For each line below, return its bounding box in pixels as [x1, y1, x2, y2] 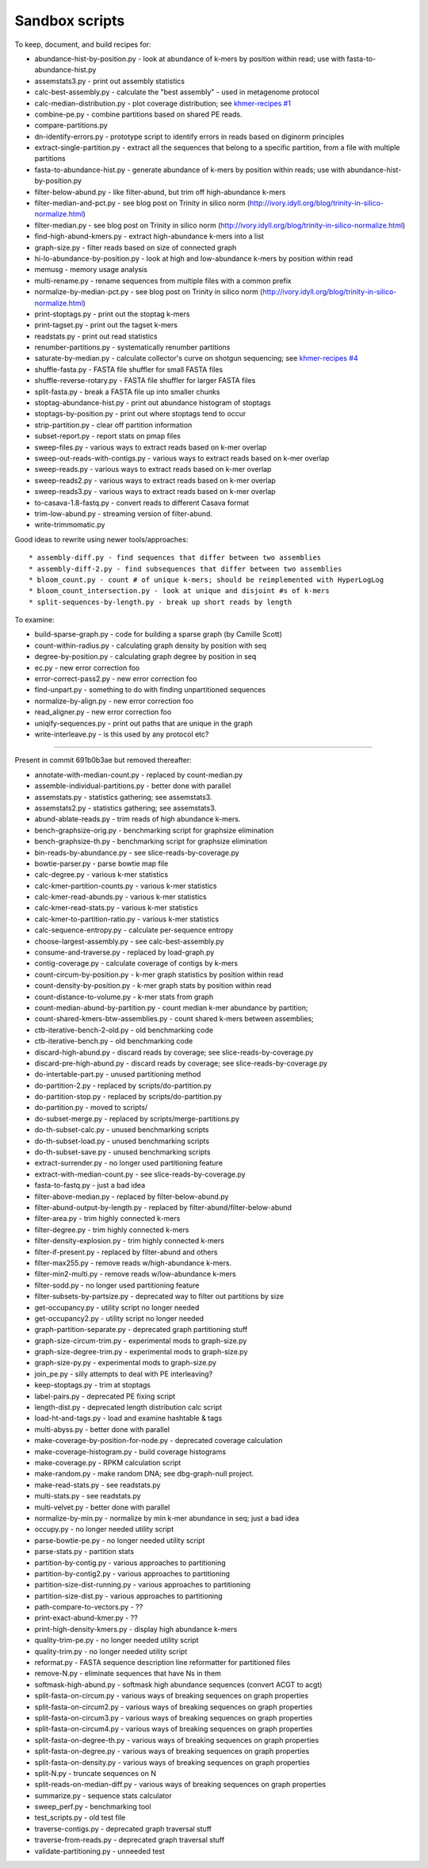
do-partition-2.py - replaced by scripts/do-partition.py [34, 1081, 212, 1090]
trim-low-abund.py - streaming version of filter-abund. [34, 508, 213, 519]
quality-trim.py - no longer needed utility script [34, 1646, 188, 1656]
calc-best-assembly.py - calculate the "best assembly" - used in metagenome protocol [34, 87, 320, 97]
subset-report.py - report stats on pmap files [34, 431, 182, 441]
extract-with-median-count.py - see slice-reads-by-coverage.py [34, 1169, 246, 1179]
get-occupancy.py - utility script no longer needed [34, 1303, 200, 1312]
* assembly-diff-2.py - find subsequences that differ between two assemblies [29, 564, 342, 573]
